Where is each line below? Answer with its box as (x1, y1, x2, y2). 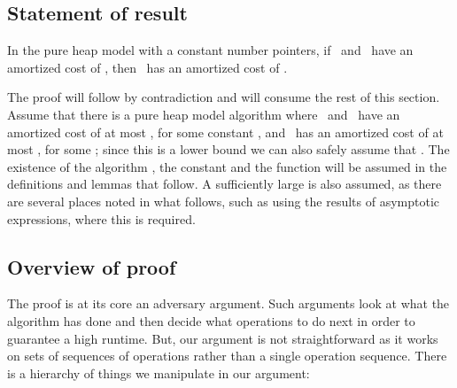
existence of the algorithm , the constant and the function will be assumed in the (7, 157, 447, 175)
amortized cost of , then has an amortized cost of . (7, 58, 288, 76)
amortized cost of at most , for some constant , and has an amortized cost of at (7, 122, 444, 141)
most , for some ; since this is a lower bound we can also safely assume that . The (7, 140, 450, 159)
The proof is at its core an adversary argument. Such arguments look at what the (7, 294, 450, 313)
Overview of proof (7, 252, 176, 280)
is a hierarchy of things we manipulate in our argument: (7, 363, 310, 382)
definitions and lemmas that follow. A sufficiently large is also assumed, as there (7, 175, 442, 193)
